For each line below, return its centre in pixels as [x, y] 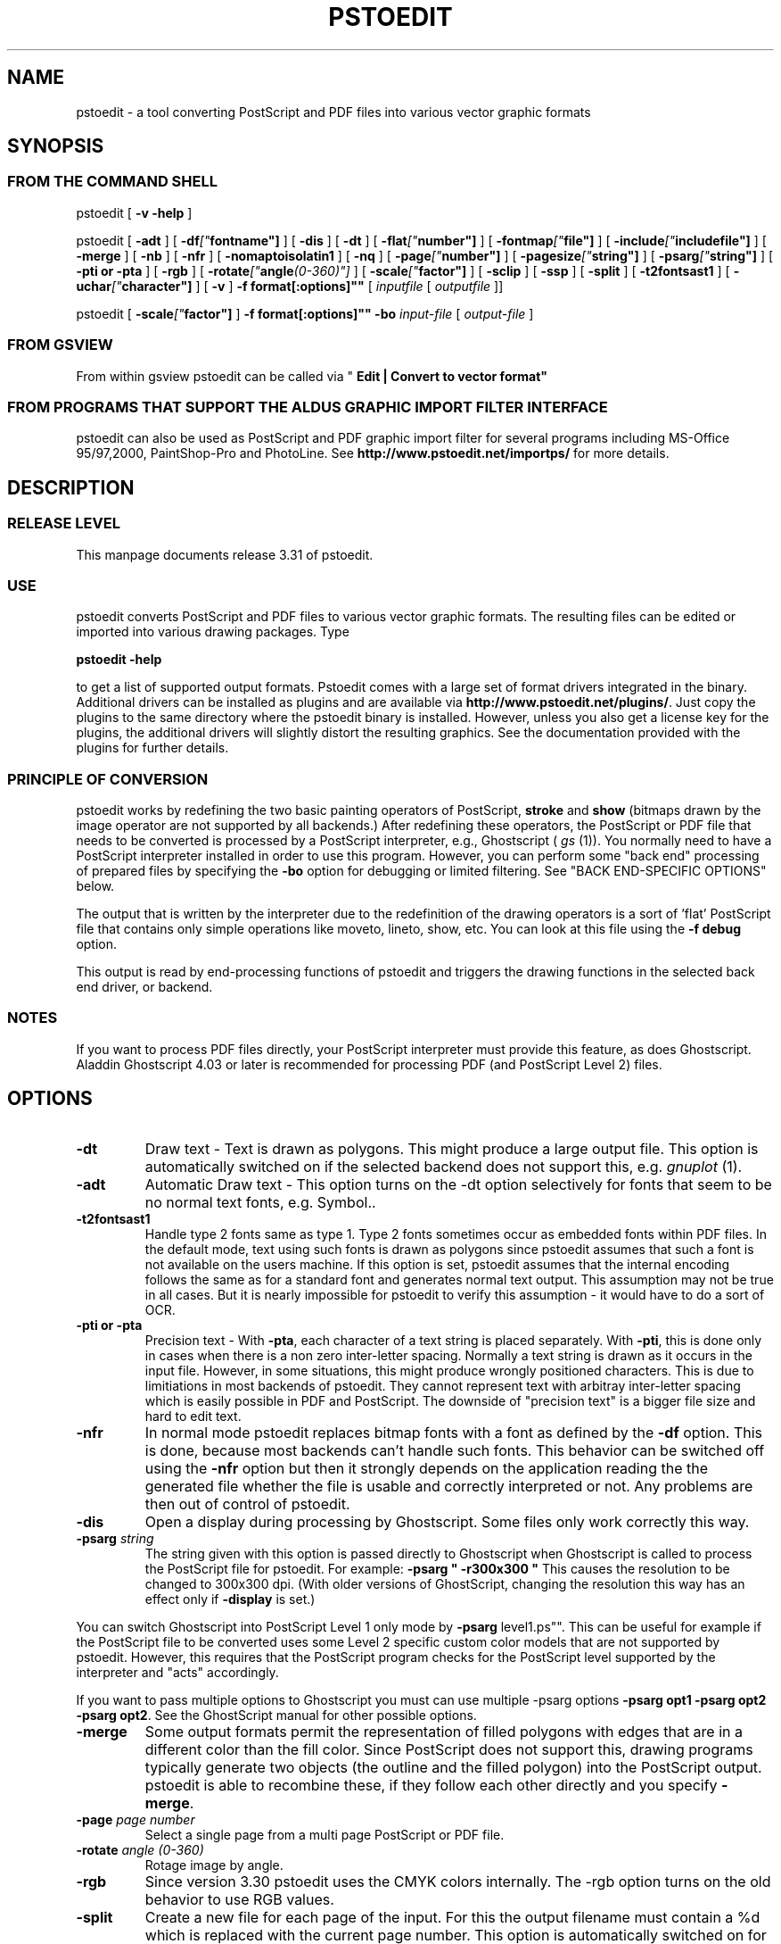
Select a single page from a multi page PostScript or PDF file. [325, 1834]
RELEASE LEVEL [64, 523]
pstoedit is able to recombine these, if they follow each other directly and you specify [431, 1785]
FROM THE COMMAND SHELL [112, 182]
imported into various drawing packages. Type [213, 632]
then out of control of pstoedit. [247, 1504]
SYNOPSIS [56, 146]
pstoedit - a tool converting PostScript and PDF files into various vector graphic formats [333, 112]
